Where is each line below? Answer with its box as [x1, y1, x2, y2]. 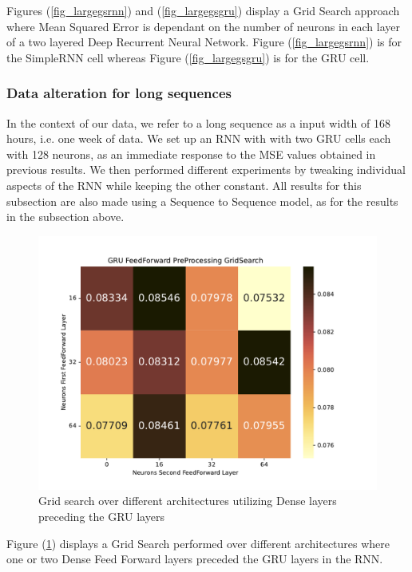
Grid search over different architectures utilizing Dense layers [38, 492, 337, 509]
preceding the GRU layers [38, 507, 164, 524]
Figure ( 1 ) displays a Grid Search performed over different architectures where [6, 535, 390, 551]
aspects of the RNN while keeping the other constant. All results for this [6, 176, 362, 193]
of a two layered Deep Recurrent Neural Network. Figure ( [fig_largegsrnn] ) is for [6, 34, 402, 50]
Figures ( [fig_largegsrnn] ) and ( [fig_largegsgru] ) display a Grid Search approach [6, 2, 400, 18]
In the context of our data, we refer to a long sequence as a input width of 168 [6, 114, 390, 131]
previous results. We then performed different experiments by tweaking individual [6, 161, 406, 178]
